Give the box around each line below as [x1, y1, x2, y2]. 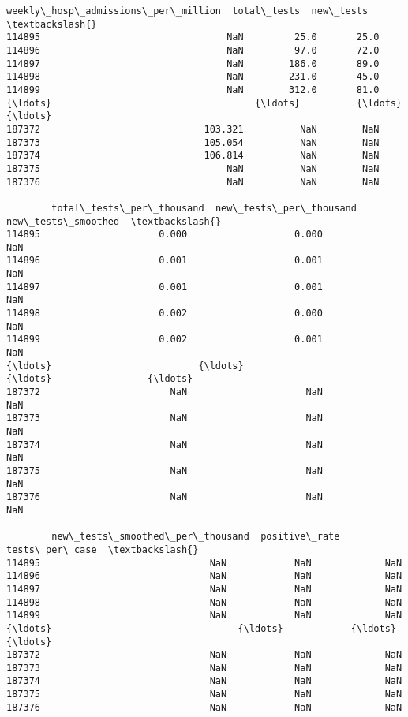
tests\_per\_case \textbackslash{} [6, 543, 199, 555]
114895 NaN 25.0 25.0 [6, 32, 380, 43]
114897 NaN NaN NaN [6, 583, 402, 595]
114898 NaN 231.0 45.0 [6, 71, 380, 83]
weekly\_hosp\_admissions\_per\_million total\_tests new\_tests [6, 6, 369, 17]
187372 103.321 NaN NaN [6, 123, 380, 135]
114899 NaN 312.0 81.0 [6, 84, 380, 95]
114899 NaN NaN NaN [6, 610, 402, 622]
